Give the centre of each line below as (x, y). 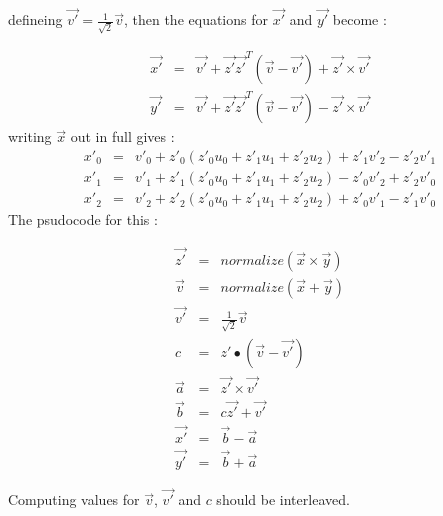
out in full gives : (122, 136)
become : (359, 19)
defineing (35, 19)
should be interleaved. (283, 499)
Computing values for (74, 499)
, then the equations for (195, 19)
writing (30, 136)
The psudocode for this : (83, 219)
